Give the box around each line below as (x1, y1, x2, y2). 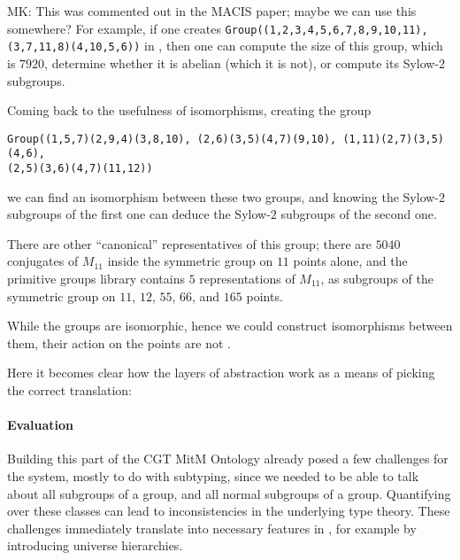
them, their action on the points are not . (7, 333, 231, 352)
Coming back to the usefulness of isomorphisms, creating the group (7, 101, 372, 120)
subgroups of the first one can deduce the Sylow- (7, 205, 271, 223)
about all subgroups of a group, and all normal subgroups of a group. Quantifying (7, 484, 451, 502)
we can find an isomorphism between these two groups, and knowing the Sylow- (7, 187, 440, 206)
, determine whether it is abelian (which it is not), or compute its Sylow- (44, 53, 440, 72)
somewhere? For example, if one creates (7, 19, 221, 37)
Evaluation (7, 416, 73, 434)
